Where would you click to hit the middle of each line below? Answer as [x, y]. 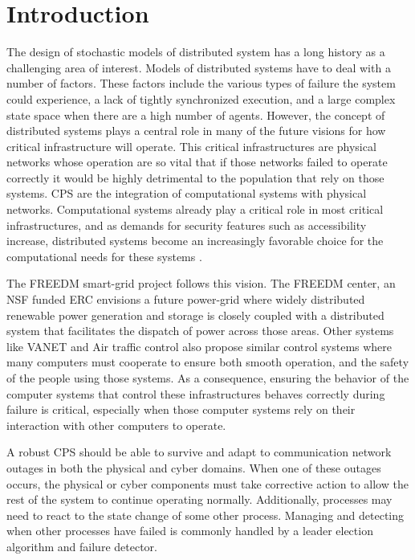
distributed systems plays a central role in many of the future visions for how [196, 131]
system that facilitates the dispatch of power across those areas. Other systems [200, 331]
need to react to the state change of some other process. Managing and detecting [205, 515]
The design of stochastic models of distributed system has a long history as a [196, 52]
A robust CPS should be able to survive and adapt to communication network [199, 452]
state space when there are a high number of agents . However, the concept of [196, 114]
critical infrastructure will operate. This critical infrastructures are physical [191, 146]
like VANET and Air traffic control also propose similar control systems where [199, 346]
